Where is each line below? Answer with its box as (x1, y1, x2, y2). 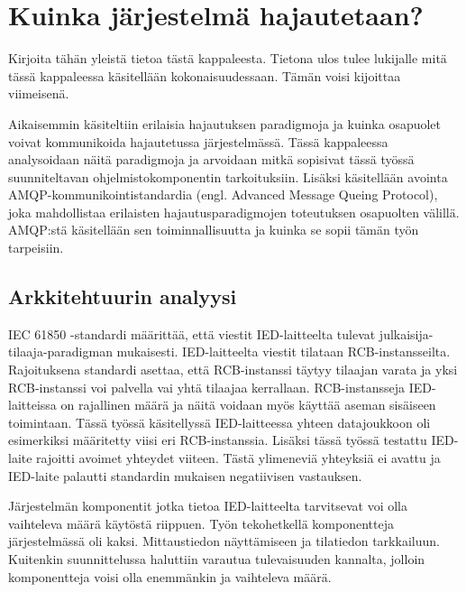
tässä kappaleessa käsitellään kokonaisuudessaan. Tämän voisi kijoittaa (8, 66, 401, 85)
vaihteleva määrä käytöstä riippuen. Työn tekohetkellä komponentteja (8, 513, 394, 532)
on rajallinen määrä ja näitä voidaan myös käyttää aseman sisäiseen (60, 395, 436, 414)
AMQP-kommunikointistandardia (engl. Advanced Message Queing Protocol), (8, 185, 438, 204)
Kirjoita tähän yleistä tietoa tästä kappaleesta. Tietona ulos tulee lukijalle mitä (8, 49, 447, 68)
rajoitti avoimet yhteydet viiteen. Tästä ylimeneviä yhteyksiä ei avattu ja (36, 449, 441, 467)
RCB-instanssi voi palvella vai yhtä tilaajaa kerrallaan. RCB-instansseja (8, 377, 405, 396)
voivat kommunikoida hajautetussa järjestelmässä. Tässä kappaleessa (8, 132, 388, 151)
